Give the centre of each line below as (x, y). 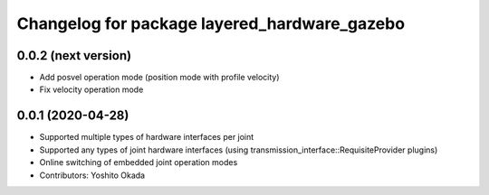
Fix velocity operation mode (91, 89)
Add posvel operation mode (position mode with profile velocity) (159, 78)
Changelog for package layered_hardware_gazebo (211, 23)
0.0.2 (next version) (74, 56)
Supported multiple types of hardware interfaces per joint (147, 137)
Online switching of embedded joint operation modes (139, 162)
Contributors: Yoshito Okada (92, 175)
